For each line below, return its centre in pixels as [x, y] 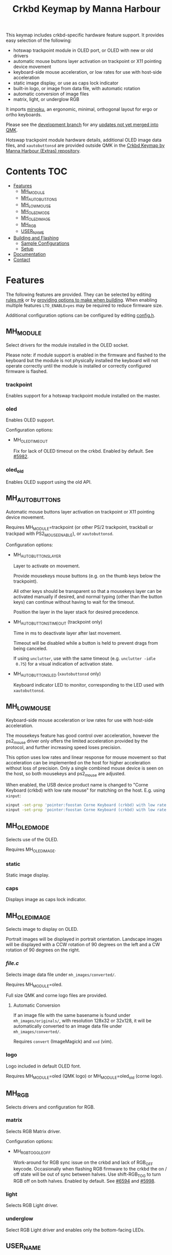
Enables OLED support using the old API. [49, 482]
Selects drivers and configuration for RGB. [50, 1107]
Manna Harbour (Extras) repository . [43, 151]
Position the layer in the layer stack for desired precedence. [76, 612]
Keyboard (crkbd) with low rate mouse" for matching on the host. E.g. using [85, 790]
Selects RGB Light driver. [32, 1205]
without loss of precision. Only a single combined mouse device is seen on [84, 768]
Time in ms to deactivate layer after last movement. [67, 633]
